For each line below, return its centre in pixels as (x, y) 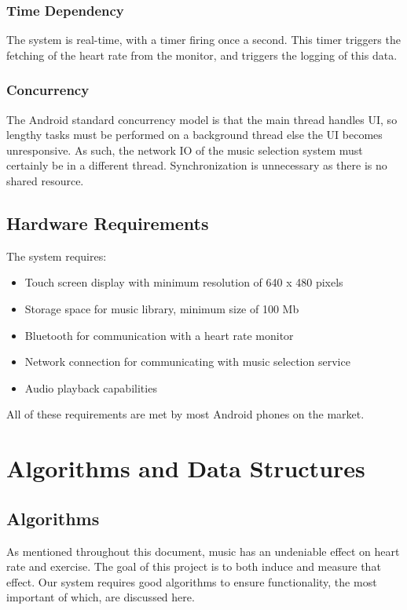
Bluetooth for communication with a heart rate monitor (159, 335)
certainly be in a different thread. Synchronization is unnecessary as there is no (197, 165)
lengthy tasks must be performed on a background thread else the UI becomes (194, 135)
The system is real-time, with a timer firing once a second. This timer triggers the (203, 40)
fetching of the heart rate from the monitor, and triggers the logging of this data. (202, 55)
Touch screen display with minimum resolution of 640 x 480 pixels (184, 282)
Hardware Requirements (108, 223)
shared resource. (45, 181)
